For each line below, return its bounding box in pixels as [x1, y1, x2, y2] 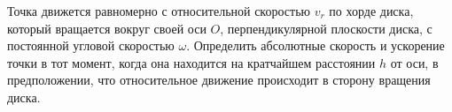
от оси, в [390, 53, 439, 71]
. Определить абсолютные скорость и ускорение [186, 36, 445, 55]
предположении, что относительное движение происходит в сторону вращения [7, 71, 431, 89]
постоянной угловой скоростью [7, 36, 175, 55]
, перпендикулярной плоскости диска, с [220, 19, 433, 37]
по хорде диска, [329, 2, 414, 19]
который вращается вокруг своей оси [7, 19, 207, 37]
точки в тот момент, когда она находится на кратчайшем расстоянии [7, 53, 376, 71]
